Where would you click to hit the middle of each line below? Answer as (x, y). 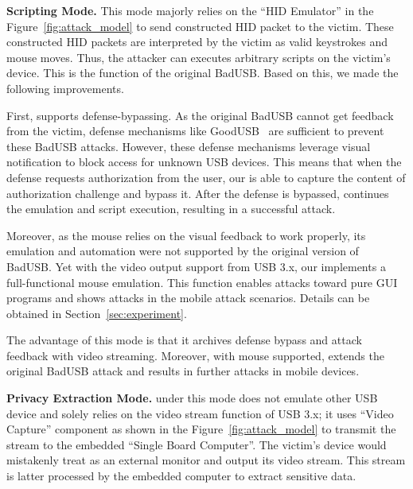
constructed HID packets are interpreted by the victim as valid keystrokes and (197, 42)
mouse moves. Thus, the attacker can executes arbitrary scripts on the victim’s (199, 57)
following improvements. (65, 88)
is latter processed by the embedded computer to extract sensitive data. (181, 476)
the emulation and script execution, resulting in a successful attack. (171, 209)
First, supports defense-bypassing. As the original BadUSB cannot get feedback (200, 115)
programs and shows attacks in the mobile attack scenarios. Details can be (188, 298)
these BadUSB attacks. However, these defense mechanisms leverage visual (189, 146)
